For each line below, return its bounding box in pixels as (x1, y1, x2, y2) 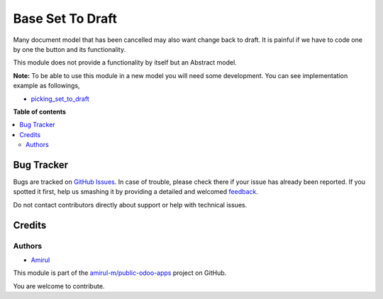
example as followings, (13, 82, 81, 90)
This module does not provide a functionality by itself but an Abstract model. (13, 58, 237, 67)
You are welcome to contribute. (13, 281, 105, 290)
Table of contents (13, 107, 67, 116)
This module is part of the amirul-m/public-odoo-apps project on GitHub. (13, 268, 227, 277)
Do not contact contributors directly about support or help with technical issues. (13, 200, 248, 209)
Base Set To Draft (13, 11, 117, 26)
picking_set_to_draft (30, 94, 90, 103)
